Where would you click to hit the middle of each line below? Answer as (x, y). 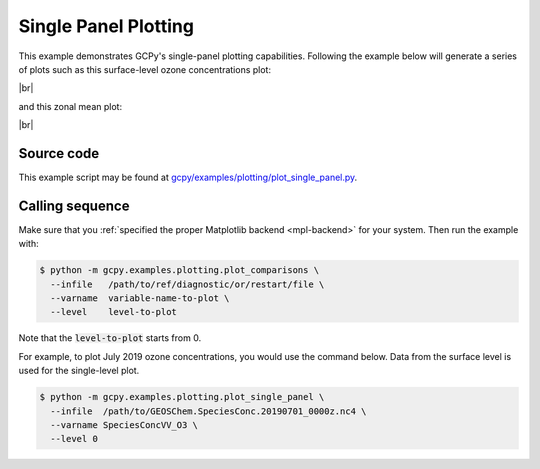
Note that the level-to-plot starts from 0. (110, 338)
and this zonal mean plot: (70, 106)
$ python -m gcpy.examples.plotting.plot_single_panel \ (182, 397)
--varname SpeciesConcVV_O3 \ (124, 425)
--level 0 (74, 439)
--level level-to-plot (113, 312)
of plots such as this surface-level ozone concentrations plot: (145, 69)
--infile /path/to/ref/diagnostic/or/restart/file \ (187, 284)
